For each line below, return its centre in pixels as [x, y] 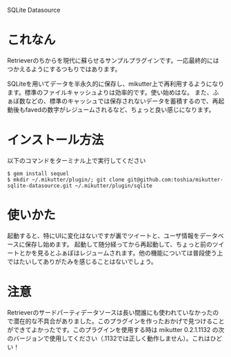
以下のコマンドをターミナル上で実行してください [77, 160]
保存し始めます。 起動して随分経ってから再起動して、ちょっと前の [119, 244]
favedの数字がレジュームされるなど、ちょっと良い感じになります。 [120, 109]
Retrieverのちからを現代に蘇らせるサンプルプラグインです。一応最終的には [113, 60]
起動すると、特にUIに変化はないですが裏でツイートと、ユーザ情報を [103, 235]
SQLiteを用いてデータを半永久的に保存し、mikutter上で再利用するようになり [116, 84]
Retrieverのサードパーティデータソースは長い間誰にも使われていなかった [110, 312]
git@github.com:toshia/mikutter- [175, 180]
